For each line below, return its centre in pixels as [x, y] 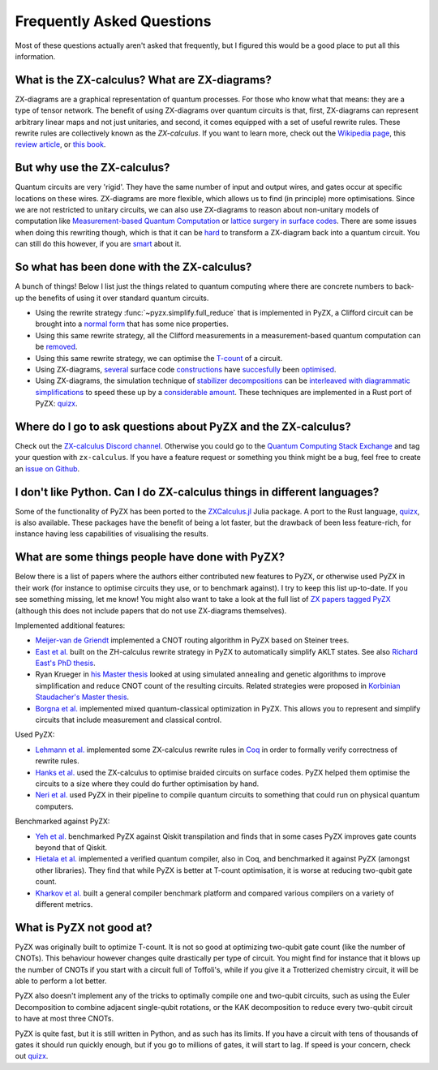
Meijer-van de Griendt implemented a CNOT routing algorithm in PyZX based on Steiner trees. [192, 640]
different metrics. [64, 904]
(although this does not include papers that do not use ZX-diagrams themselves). [151, 610]
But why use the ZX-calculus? [92, 168]
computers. [54, 806]
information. [35, 56]
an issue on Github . [47, 468]
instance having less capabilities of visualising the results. [112, 534]
